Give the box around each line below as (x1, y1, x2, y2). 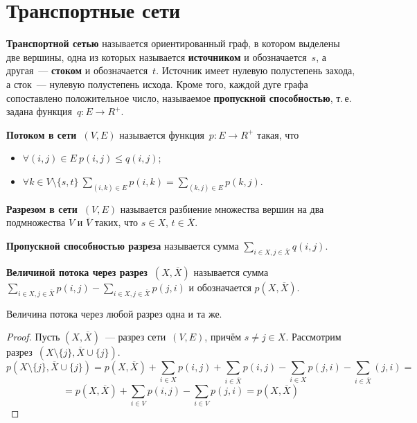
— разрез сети (105, 329, 166, 344)
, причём (204, 329, 242, 344)
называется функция (119, 127, 204, 141)
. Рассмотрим (285, 329, 341, 344)
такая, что (256, 127, 299, 141)
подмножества (6, 215, 66, 230)
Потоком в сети (6, 127, 77, 141)
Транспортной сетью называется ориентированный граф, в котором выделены (6, 36, 340, 51)
